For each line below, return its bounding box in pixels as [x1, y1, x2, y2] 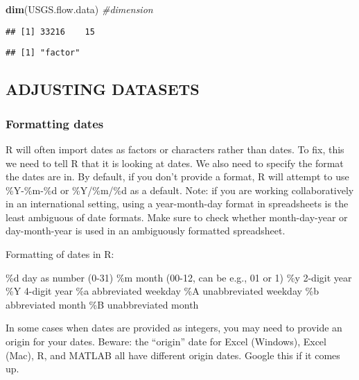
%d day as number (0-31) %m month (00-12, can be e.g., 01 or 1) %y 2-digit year [6, 270, 352, 284]
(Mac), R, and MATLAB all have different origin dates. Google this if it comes [6, 347, 340, 362]
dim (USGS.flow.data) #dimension [6, 2, 153, 16]
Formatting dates [6, 114, 104, 132]
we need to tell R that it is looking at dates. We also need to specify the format [6, 155, 344, 170]
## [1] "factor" [6, 48, 80, 58]
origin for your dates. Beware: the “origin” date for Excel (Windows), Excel [6, 334, 326, 349]
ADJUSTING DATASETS [6, 78, 200, 100]
